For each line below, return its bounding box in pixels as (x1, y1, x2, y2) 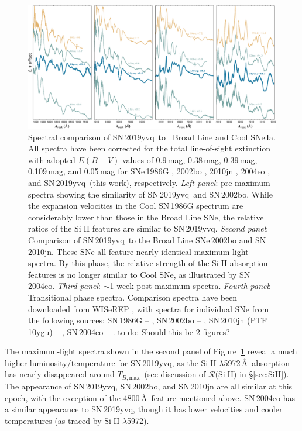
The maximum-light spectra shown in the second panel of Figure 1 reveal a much (5, 345, 297, 357)
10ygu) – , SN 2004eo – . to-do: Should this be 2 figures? (28, 325, 230, 337)
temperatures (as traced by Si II (5, 414, 120, 426)
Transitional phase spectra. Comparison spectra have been (28, 291, 238, 303)
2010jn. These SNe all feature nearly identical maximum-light (28, 245, 249, 257)
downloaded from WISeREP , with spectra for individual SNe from (28, 302, 269, 315)
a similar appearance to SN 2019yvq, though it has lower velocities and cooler (5, 403, 283, 415)
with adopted (28, 153, 75, 165)
